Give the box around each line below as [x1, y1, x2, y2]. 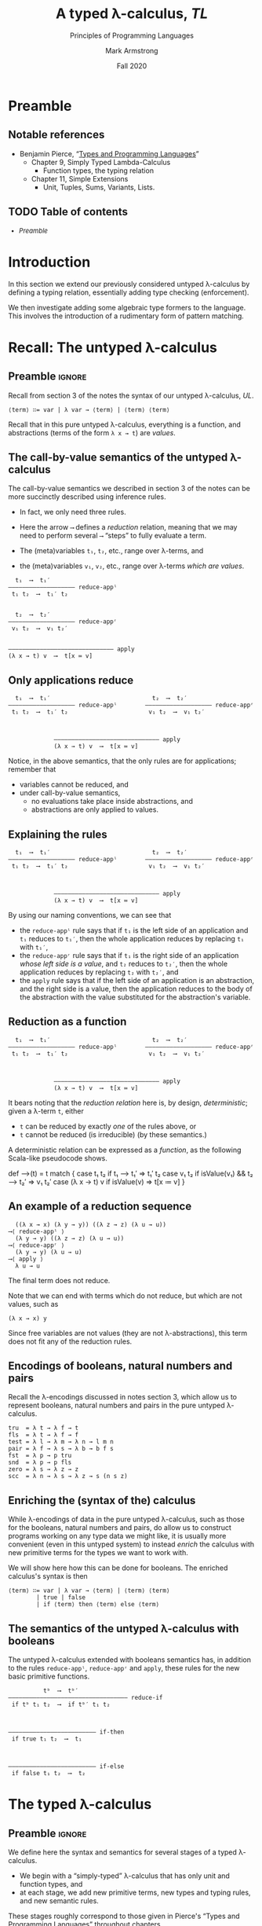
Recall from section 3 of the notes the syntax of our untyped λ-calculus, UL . [8, 391, 254, 400]
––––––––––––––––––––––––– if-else [8, 1763, 125, 1770]
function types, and [19, 1880, 83, 1888]
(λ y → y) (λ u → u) [15, 1248, 82, 1256]
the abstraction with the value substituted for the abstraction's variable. [19, 992, 251, 1002]
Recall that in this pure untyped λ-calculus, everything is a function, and [8, 420, 242, 429]
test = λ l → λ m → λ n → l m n [8, 1438, 114, 1446]
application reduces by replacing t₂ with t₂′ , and [19, 967, 179, 977]
